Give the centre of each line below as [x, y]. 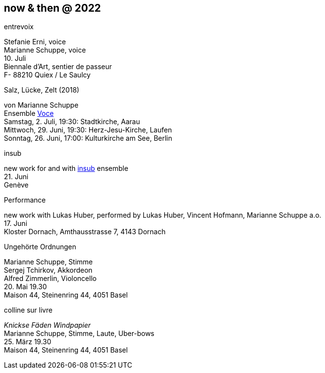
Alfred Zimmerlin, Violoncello [50, 279]
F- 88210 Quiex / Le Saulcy [47, 75]
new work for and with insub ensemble [66, 168]
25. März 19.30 [28, 342]
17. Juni [16, 224]
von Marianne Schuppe [41, 105]
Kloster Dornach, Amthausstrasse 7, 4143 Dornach [85, 232]
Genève [16, 185]
